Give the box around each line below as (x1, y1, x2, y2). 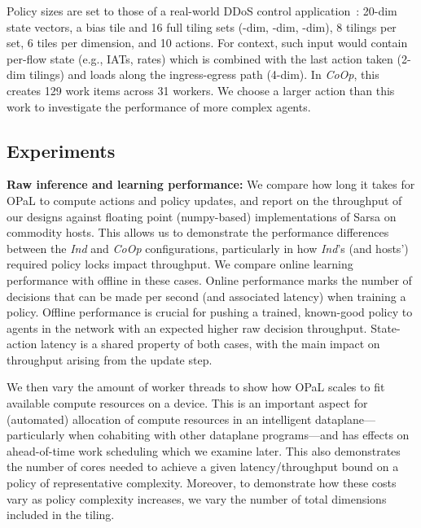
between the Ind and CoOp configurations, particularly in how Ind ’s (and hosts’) (7, 239, 409, 256)
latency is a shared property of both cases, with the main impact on (40, 335, 380, 352)
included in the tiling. (7, 506, 115, 523)
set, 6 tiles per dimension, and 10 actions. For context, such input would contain (7, 34, 408, 51)
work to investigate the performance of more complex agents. (7, 98, 311, 115)
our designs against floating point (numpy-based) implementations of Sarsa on (7, 207, 397, 225)
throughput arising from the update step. (7, 351, 213, 368)
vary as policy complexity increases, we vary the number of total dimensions (7, 490, 387, 507)
